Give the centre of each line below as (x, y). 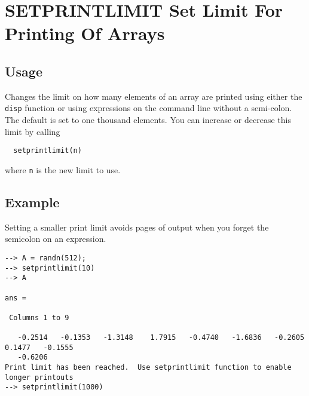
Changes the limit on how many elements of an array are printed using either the (154, 96)
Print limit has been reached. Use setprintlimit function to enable (148, 368)
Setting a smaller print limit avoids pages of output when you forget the (137, 227)
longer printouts (39, 377)
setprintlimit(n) (48, 151)
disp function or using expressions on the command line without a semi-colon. (149, 108)
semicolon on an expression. (56, 239)
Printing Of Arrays (85, 33)
